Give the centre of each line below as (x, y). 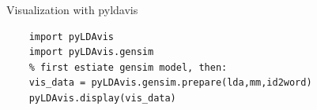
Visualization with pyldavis (72, 9)
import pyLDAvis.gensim (91, 52)
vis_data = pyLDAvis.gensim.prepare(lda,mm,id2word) (170, 83)
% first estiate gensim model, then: (128, 67)
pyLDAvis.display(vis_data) (102, 98)
